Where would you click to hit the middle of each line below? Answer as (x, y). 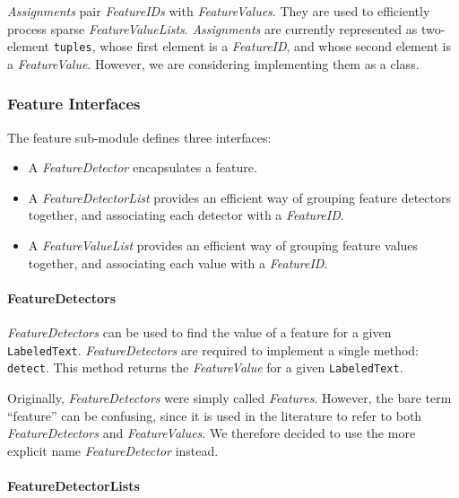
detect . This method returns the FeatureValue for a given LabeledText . (205, 367)
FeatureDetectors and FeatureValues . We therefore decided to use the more (212, 433)
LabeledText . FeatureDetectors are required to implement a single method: (213, 349)
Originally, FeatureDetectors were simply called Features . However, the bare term (229, 397)
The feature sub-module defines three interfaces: (139, 137)
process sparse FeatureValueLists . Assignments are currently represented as (212, 28)
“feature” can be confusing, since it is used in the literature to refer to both (215, 415)
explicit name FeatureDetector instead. (113, 450)
